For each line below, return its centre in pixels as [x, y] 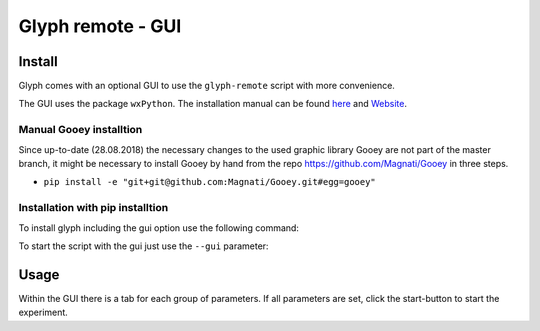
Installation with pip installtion [93, 208]
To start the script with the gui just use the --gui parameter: [143, 246]
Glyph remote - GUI [100, 26]
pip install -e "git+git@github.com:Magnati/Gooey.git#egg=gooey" [210, 182]
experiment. [43, 312]
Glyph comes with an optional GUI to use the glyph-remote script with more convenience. [206, 86]
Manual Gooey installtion [80, 130]
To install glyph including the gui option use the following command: [159, 227]
